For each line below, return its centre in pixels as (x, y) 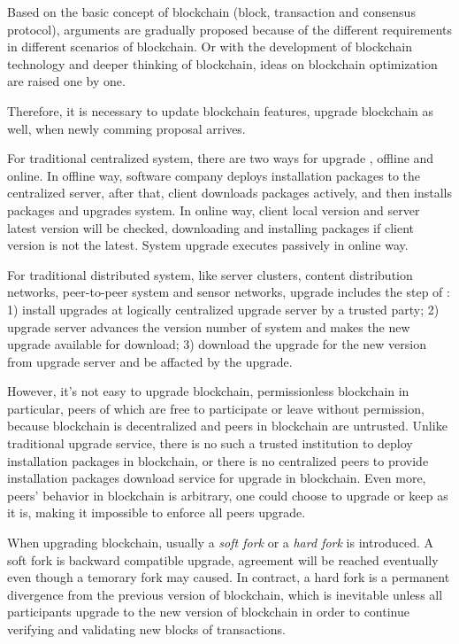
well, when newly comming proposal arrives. (126, 128)
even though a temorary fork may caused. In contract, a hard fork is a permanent (229, 577)
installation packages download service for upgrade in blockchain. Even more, (217, 478)
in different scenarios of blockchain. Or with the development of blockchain (210, 47)
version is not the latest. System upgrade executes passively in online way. (208, 245)
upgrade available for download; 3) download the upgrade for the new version (217, 344)
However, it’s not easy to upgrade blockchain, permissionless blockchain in (208, 391)
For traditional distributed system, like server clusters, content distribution (210, 274)
